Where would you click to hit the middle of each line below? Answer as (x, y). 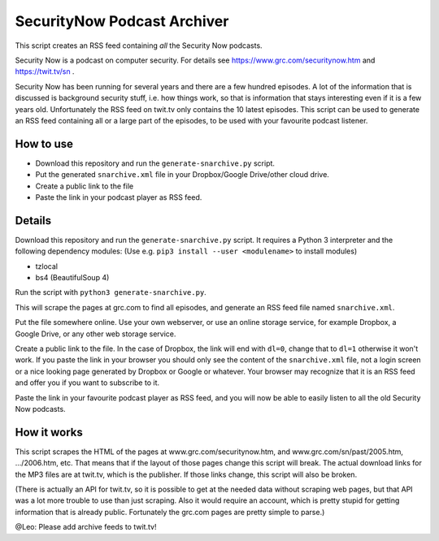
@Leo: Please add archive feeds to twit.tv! (86, 527)
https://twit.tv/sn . (45, 71)
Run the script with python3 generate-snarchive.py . (111, 292)
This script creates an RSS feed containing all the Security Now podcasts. (139, 45)
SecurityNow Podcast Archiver (122, 21)
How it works (49, 432)
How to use (44, 143)
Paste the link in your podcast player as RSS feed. (119, 197)
